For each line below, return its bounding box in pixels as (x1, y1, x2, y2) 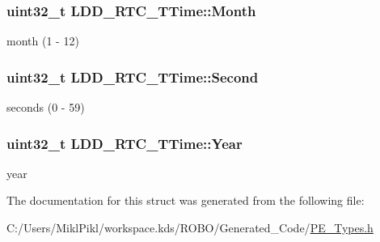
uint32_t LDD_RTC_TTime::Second (6, 66, 259, 87)
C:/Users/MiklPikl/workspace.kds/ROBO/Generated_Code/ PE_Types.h (6, 219, 374, 236)
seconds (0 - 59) (6, 99, 85, 116)
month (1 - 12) (6, 32, 79, 49)
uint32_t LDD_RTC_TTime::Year (6, 133, 243, 153)
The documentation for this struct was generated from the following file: (6, 192, 365, 209)
